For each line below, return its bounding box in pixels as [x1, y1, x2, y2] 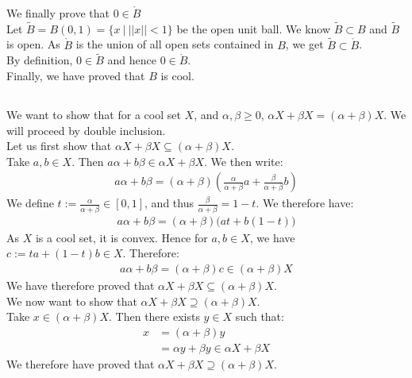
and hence [107, 52, 156, 68]
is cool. [160, 67, 194, 84]
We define [6, 195, 54, 211]
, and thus [144, 195, 194, 211]
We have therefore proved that [6, 276, 155, 293]
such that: [235, 308, 284, 325]
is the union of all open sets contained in [75, 36, 274, 52]
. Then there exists [109, 308, 200, 325]
